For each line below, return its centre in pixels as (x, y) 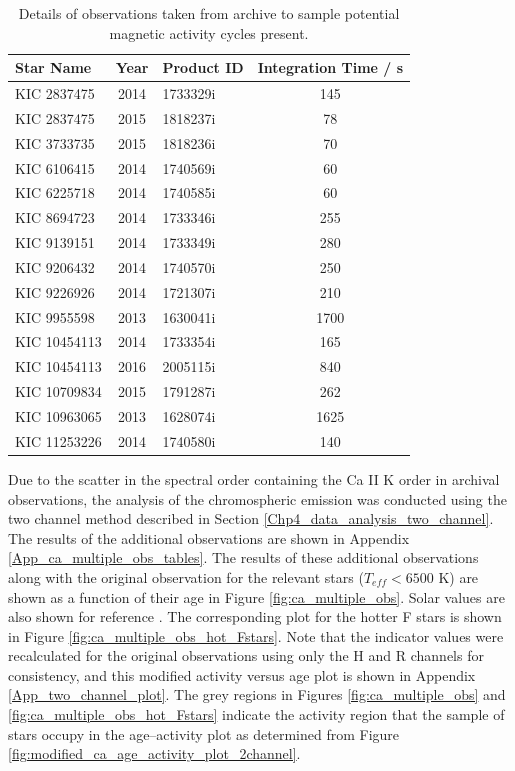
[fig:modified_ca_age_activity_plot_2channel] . (154, 753)
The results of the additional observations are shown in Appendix (209, 537)
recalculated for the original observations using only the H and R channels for (246, 655)
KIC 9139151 (55, 242)
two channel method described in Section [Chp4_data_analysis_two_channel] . (251, 518)
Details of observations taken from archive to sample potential (209, 13)
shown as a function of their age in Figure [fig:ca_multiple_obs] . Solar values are (256, 596)
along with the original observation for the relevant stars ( (186, 576)
